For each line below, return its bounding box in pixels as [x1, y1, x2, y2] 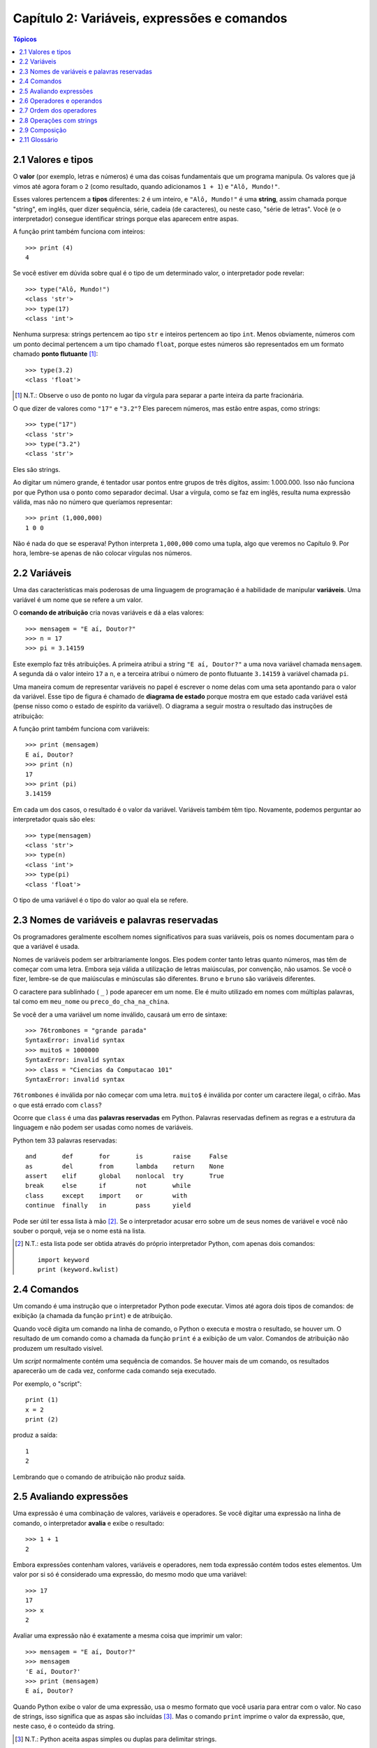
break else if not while [25, 1182, 191, 1190]
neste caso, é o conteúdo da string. [13, 1722, 115, 1731]
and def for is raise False [25, 1152, 228, 1161]
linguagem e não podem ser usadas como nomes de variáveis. [13, 1123, 193, 1132]
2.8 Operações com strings [19, 116, 98, 124]
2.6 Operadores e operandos [19, 96, 103, 105]
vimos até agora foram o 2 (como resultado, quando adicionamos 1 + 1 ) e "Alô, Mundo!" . [13, 182, 281, 190]
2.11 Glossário [19, 136, 59, 144]
